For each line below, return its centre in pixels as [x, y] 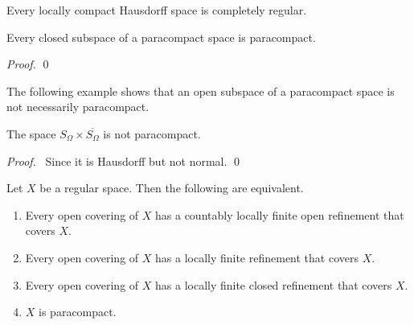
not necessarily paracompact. [78, 107]
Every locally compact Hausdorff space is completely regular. [157, 10]
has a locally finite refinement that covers [257, 257]
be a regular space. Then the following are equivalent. [172, 188]
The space [31, 133]
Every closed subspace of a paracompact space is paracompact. [161, 37]
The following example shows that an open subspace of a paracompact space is [201, 91]
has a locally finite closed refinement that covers [274, 284]
